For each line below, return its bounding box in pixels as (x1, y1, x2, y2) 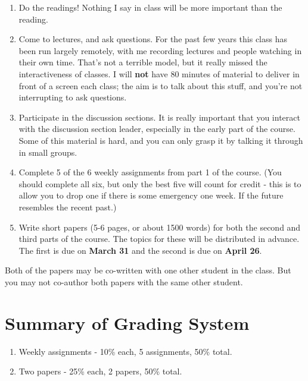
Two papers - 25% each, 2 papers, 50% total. (18, 365, 182, 377)
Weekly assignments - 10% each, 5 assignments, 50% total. (18, 345, 232, 357)
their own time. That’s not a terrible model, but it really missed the (18, 56, 267, 68)
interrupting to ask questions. (18, 91, 127, 103)
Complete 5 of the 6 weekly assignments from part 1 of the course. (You (18, 166, 282, 178)
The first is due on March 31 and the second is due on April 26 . (18, 244, 262, 256)
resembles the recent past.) (18, 200, 117, 213)
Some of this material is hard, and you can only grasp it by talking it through (18, 134, 303, 146)
